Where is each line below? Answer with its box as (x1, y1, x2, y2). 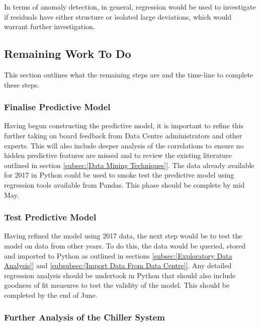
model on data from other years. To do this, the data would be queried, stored (4, 240, 246, 251)
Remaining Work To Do (4, 46, 131, 61)
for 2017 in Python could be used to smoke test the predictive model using (4, 170, 234, 180)
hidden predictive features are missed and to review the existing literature (4, 150, 232, 160)
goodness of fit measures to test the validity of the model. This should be (4, 280, 230, 290)
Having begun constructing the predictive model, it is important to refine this (4, 120, 244, 131)
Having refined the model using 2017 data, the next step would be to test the (4, 230, 242, 241)
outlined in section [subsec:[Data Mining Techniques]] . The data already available (4, 159, 254, 170)
